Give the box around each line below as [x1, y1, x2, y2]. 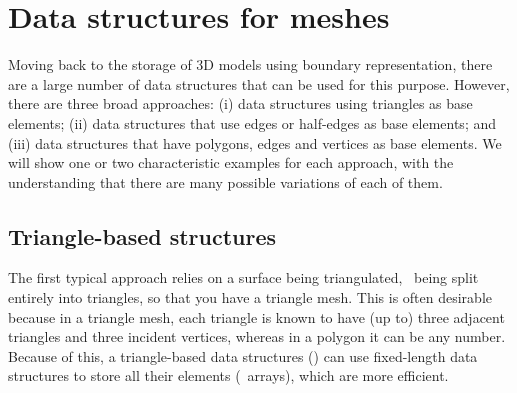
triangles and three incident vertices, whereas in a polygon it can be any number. [8, 326, 506, 347]
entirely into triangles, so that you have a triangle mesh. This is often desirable [8, 287, 492, 308]
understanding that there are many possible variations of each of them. [8, 171, 443, 192]
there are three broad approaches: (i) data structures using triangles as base [8, 93, 473, 114]
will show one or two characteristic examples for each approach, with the [8, 152, 454, 173]
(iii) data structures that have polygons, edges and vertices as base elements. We [8, 132, 502, 153]
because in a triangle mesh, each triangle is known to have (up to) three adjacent [8, 306, 505, 327]
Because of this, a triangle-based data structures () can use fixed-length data [8, 345, 478, 366]
